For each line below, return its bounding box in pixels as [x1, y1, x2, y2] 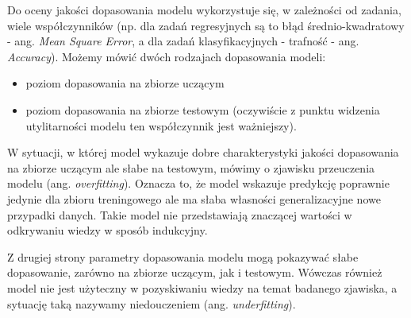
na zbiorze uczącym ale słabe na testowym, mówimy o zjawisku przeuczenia [7, 159, 375, 176]
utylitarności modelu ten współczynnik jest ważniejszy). [25, 117, 297, 134]
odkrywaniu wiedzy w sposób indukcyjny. [7, 222, 208, 238]
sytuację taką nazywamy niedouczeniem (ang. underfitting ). [7, 295, 296, 312]
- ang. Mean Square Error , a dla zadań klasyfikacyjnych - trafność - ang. [7, 33, 359, 49]
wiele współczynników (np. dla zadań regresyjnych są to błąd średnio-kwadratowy [7, 17, 405, 33]
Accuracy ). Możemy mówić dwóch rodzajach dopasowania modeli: [7, 48, 326, 64]
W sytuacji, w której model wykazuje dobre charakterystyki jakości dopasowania [7, 144, 399, 161]
